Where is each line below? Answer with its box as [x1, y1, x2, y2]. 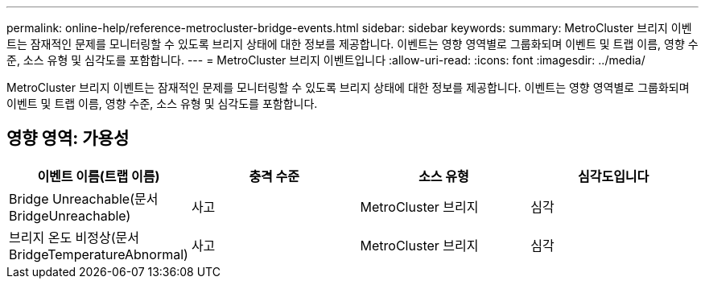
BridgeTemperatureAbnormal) [9, 246, 188, 262]
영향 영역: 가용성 [6, 128, 130, 149]
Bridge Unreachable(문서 [9, 190, 159, 207]
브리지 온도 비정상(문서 [9, 229, 140, 246]
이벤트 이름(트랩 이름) [37, 167, 160, 184]
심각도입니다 [577, 167, 649, 184]
